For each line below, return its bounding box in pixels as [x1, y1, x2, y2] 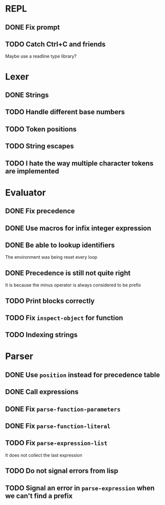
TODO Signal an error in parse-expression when [5, 483, 155, 492]
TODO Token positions [5, 125, 77, 133]
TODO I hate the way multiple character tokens [5, 159, 153, 167]
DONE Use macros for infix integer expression [5, 224, 151, 232]
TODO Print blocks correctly [5, 296, 95, 305]
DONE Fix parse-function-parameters [5, 405, 121, 413]
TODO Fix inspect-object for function [5, 313, 123, 322]
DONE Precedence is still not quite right [5, 269, 131, 277]
